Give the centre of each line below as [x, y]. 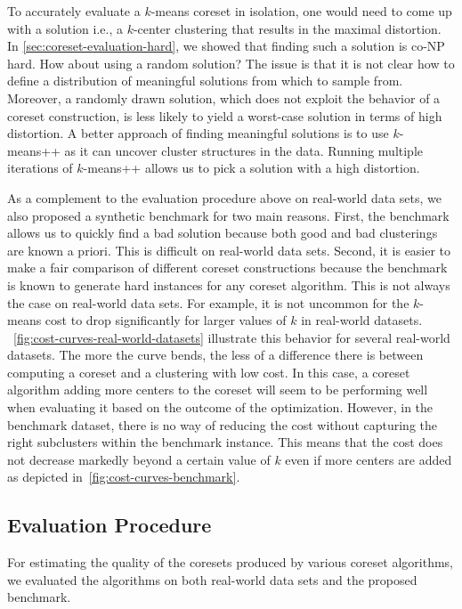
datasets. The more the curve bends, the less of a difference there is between [215, 355]
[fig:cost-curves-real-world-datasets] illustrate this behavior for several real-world [232, 337]
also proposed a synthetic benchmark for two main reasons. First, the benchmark [228, 215]
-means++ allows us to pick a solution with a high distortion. [251, 168]
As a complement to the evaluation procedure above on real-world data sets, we [224, 197]
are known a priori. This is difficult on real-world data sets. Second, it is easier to [229, 250]
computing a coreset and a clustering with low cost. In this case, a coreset [209, 372]
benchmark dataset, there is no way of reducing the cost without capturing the [222, 424]
